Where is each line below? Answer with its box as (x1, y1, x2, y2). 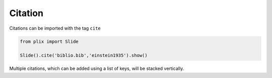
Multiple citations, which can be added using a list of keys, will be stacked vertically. (9, 65, 184, 71)
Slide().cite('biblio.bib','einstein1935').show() (20, 53, 148, 58)
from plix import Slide (20, 38, 79, 44)
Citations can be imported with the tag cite (9, 25, 101, 31)
